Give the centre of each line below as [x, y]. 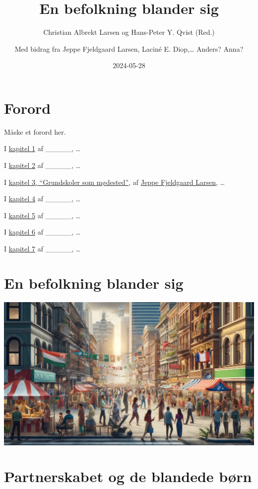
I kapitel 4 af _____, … [42, 199]
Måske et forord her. [35, 131]
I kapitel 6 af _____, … [42, 232]
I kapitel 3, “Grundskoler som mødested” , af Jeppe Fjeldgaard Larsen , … [114, 182]
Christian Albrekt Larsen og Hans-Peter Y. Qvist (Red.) [129, 32]
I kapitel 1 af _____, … [42, 148]
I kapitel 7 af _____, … [42, 248]
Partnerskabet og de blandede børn [128, 476]
